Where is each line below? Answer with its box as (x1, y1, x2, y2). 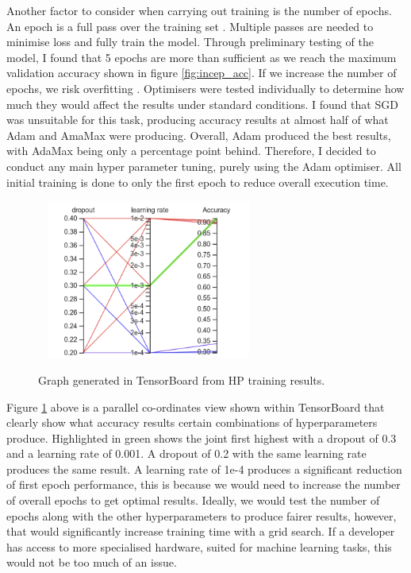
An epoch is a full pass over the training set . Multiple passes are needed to (6, 17, 374, 34)
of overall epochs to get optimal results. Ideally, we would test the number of (6, 492, 380, 509)
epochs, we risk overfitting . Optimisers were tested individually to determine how (6, 79, 405, 96)
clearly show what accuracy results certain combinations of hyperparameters (6, 414, 378, 431)
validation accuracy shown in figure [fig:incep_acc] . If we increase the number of (6, 64, 397, 81)
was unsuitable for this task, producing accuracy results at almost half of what (6, 111, 389, 128)
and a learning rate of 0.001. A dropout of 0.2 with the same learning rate (6, 445, 367, 462)
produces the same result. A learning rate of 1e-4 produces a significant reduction (6, 460, 402, 477)
